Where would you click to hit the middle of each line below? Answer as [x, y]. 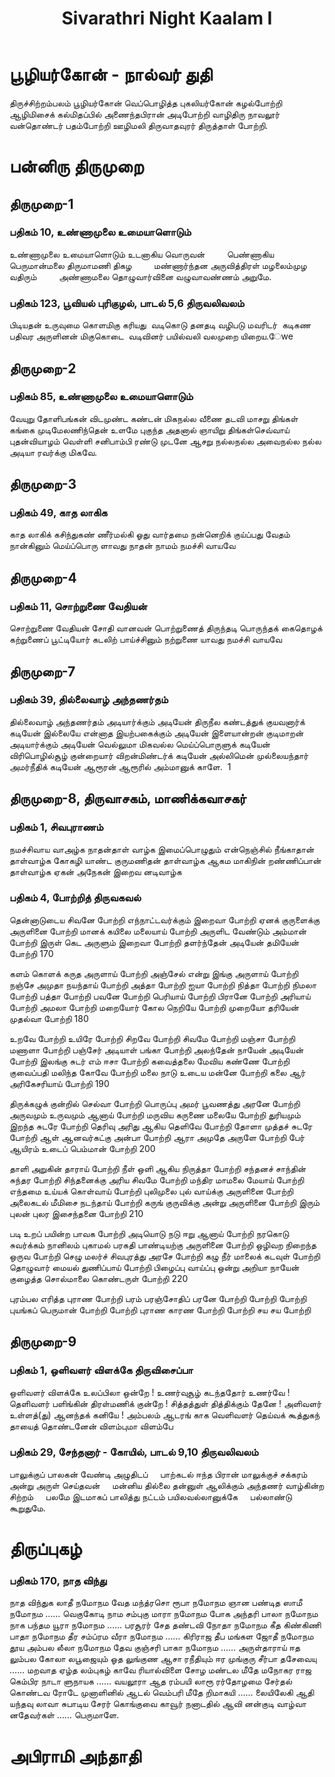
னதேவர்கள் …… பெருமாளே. [64, 1715]
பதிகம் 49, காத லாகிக [58, 513]
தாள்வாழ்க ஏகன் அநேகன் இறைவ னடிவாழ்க [95, 871]
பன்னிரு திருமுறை [76, 166]
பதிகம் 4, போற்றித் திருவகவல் [75, 898]
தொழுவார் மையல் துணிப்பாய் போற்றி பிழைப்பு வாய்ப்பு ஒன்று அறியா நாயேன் [154, 1267]
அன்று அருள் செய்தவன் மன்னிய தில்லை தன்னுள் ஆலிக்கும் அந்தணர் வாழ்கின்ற [167, 1485]
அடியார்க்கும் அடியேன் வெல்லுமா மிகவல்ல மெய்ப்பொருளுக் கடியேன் [140, 744]
